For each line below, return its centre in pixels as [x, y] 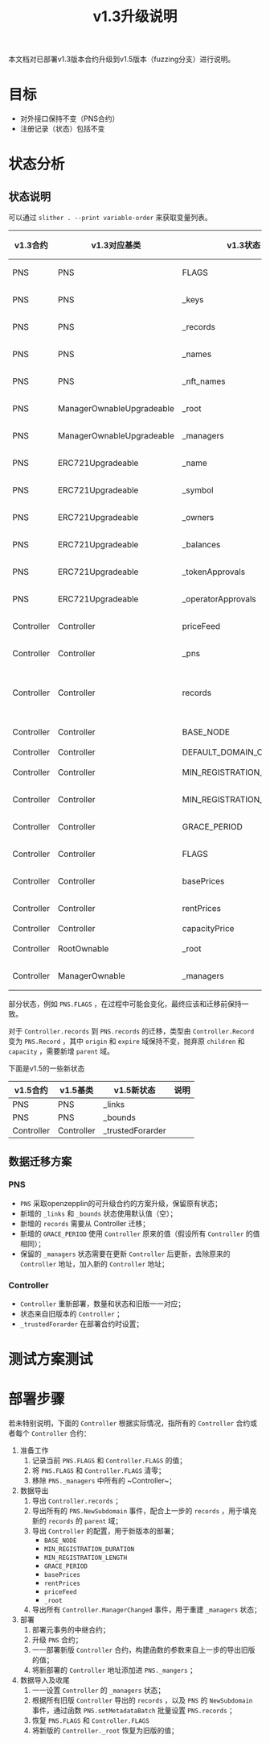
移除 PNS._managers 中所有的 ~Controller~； [104, 1481]
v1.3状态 [243, 245]
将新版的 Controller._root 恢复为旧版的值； [105, 1731]
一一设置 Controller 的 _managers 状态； [98, 1691]
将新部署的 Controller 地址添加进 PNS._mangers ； [114, 1670]
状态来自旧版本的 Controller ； [72, 1314]
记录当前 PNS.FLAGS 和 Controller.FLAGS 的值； [109, 1461]
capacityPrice [208, 929]
